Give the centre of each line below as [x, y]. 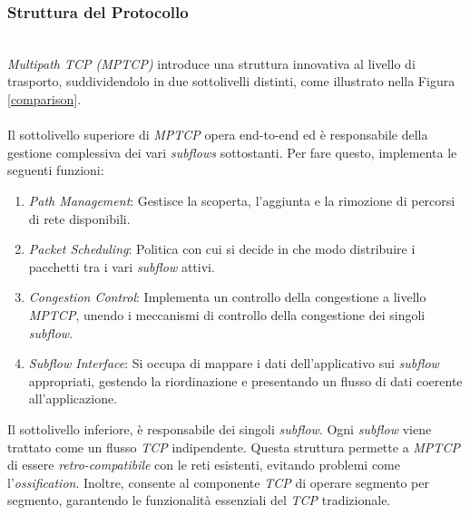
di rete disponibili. [79, 218]
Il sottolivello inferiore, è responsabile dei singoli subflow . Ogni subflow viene [220, 428]
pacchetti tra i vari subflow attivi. [122, 266]
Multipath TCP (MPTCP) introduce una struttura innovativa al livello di [211, 63]
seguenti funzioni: [56, 170]
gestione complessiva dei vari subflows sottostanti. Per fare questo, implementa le [232, 152]
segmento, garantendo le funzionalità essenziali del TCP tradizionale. [199, 500]
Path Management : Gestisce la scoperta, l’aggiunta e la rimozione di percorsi [242, 200]
